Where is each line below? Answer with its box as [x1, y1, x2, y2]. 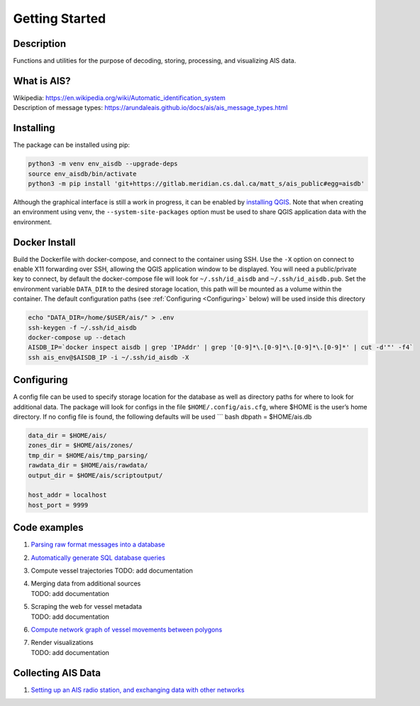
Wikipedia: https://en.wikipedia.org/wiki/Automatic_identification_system [13, 93, 226, 102]
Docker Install [13, 236, 76, 248]
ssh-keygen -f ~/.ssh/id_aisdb [28, 324, 138, 331]
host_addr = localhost [28, 491, 107, 500]
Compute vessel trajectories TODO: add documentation [31, 566, 193, 575]
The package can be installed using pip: [13, 140, 131, 149]
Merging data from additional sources [31, 579, 141, 588]
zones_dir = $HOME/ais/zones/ [28, 441, 133, 450]
